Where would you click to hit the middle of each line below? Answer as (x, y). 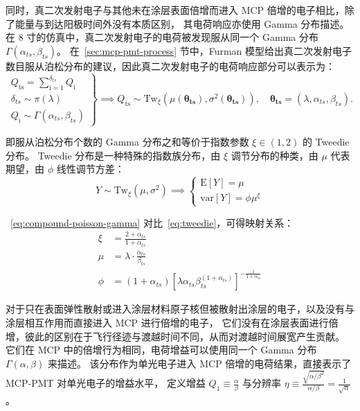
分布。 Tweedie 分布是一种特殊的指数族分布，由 (113, 155)
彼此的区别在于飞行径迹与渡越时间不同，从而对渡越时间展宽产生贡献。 (184, 336)
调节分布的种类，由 (274, 155)
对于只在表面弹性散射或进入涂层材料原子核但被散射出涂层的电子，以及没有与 (180, 309)
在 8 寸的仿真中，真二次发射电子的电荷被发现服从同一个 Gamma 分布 (162, 37)
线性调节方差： (90, 169)
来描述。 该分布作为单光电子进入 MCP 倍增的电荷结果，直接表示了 (199, 363)
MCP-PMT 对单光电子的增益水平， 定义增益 (106, 383)
